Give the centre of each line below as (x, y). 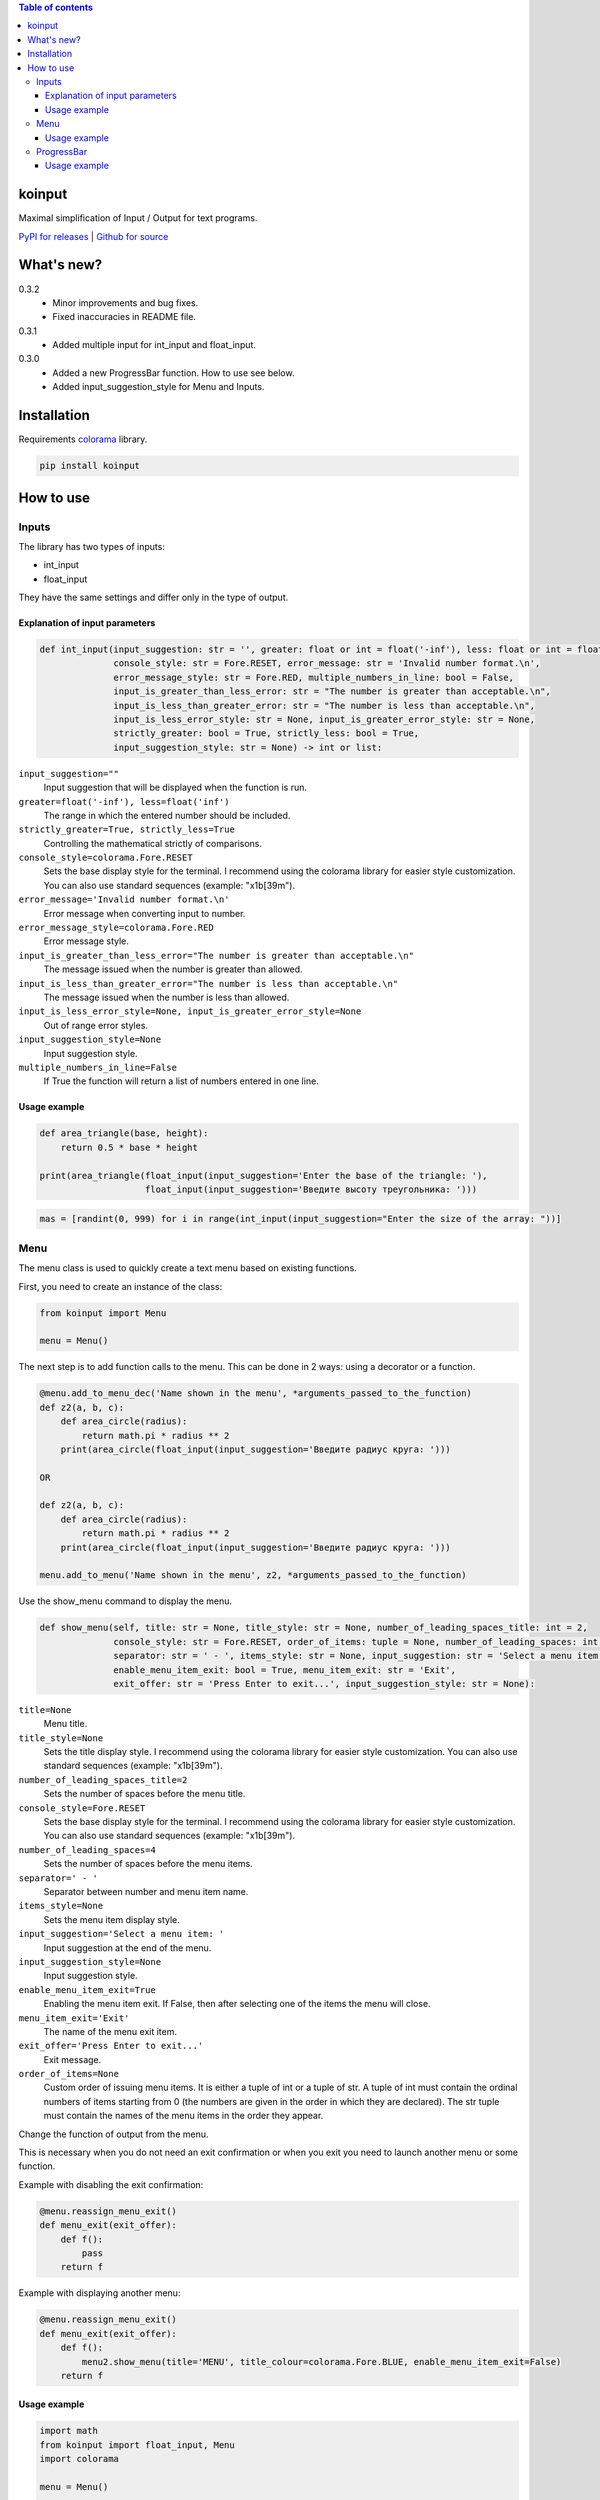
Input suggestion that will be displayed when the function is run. (175, 787)
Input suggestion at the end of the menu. (127, 1947)
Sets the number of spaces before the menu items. (148, 1864)
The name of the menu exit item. (110, 2031)
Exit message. (72, 2059)
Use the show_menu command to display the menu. (125, 1601)
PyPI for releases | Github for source (93, 236)
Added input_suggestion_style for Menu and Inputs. (158, 387)
